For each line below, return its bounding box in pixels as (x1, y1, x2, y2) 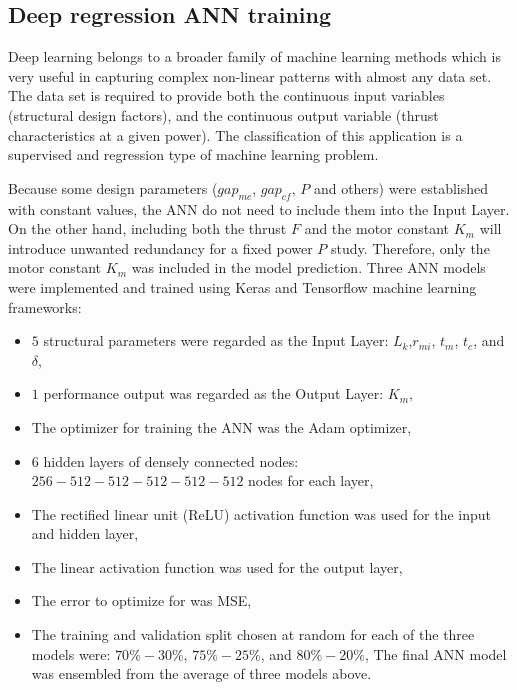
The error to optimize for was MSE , (31, 590, 252, 611)
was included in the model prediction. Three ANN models (131, 257, 486, 278)
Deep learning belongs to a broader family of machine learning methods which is (8, 46, 501, 67)
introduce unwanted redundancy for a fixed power (8, 237, 313, 258)
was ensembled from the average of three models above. (31, 663, 372, 684)
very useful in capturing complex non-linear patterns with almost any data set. (8, 65, 492, 86)
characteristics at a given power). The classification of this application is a (8, 124, 463, 145)
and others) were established (313, 177, 489, 198)
